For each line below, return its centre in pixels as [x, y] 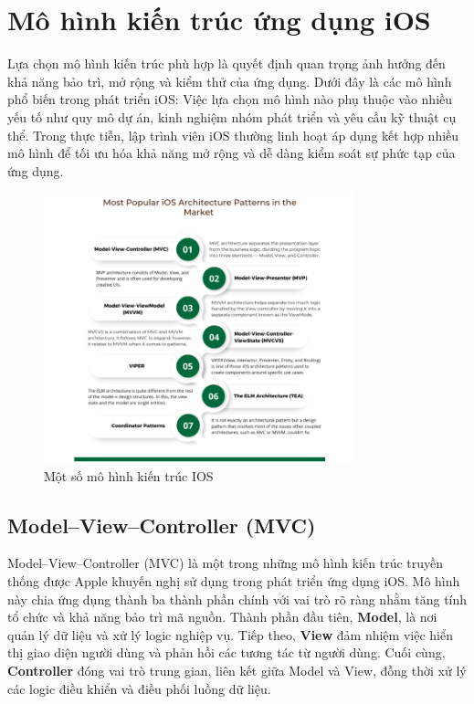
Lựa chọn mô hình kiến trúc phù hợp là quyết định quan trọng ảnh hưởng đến [226, 63]
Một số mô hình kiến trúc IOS [129, 475]
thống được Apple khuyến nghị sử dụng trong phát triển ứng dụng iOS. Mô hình [234, 581]
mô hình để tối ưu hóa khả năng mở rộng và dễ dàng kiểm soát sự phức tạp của [232, 153]
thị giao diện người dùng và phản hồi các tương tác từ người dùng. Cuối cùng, [226, 652]
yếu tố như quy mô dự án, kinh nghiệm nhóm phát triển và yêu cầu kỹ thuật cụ [232, 116]
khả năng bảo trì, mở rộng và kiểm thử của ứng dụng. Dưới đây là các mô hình [230, 81]
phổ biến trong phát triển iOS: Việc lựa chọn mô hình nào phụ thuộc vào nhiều [230, 99]
